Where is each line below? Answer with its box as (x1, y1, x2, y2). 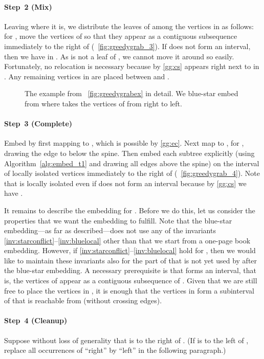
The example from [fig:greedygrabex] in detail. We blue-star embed (25, 88, 238, 99)
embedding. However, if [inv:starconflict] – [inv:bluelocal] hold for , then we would (4, 245, 256, 256)
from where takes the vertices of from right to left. (25, 98, 182, 108)
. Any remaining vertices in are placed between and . (4, 71, 169, 81)
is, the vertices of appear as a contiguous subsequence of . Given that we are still (4, 275, 257, 286)
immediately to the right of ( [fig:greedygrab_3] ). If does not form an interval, (4, 40, 251, 51)
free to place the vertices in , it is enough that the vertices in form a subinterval (4, 285, 254, 296)
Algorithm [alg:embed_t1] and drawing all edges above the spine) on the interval (4, 158, 259, 168)
